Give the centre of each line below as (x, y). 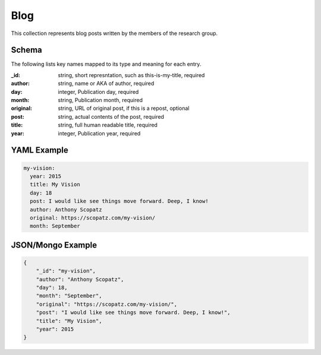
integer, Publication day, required (98, 91)
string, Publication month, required (100, 100)
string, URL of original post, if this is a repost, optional (124, 108)
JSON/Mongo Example (54, 245)
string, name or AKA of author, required (106, 84)
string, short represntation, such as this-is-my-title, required (131, 75)
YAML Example (40, 150)
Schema (27, 50)
